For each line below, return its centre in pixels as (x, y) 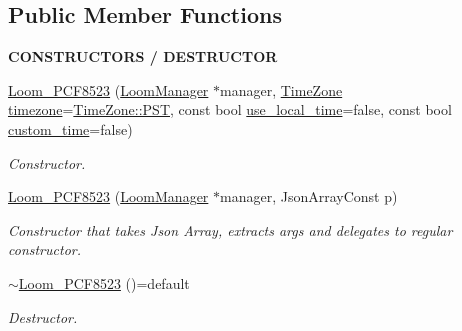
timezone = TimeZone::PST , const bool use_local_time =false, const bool (230, 109)
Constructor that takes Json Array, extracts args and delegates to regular (230, 229)
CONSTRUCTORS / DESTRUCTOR (143, 56)
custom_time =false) (70, 128)
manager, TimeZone (281, 89)
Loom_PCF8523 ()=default (104, 282)
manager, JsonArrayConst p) (309, 196)
